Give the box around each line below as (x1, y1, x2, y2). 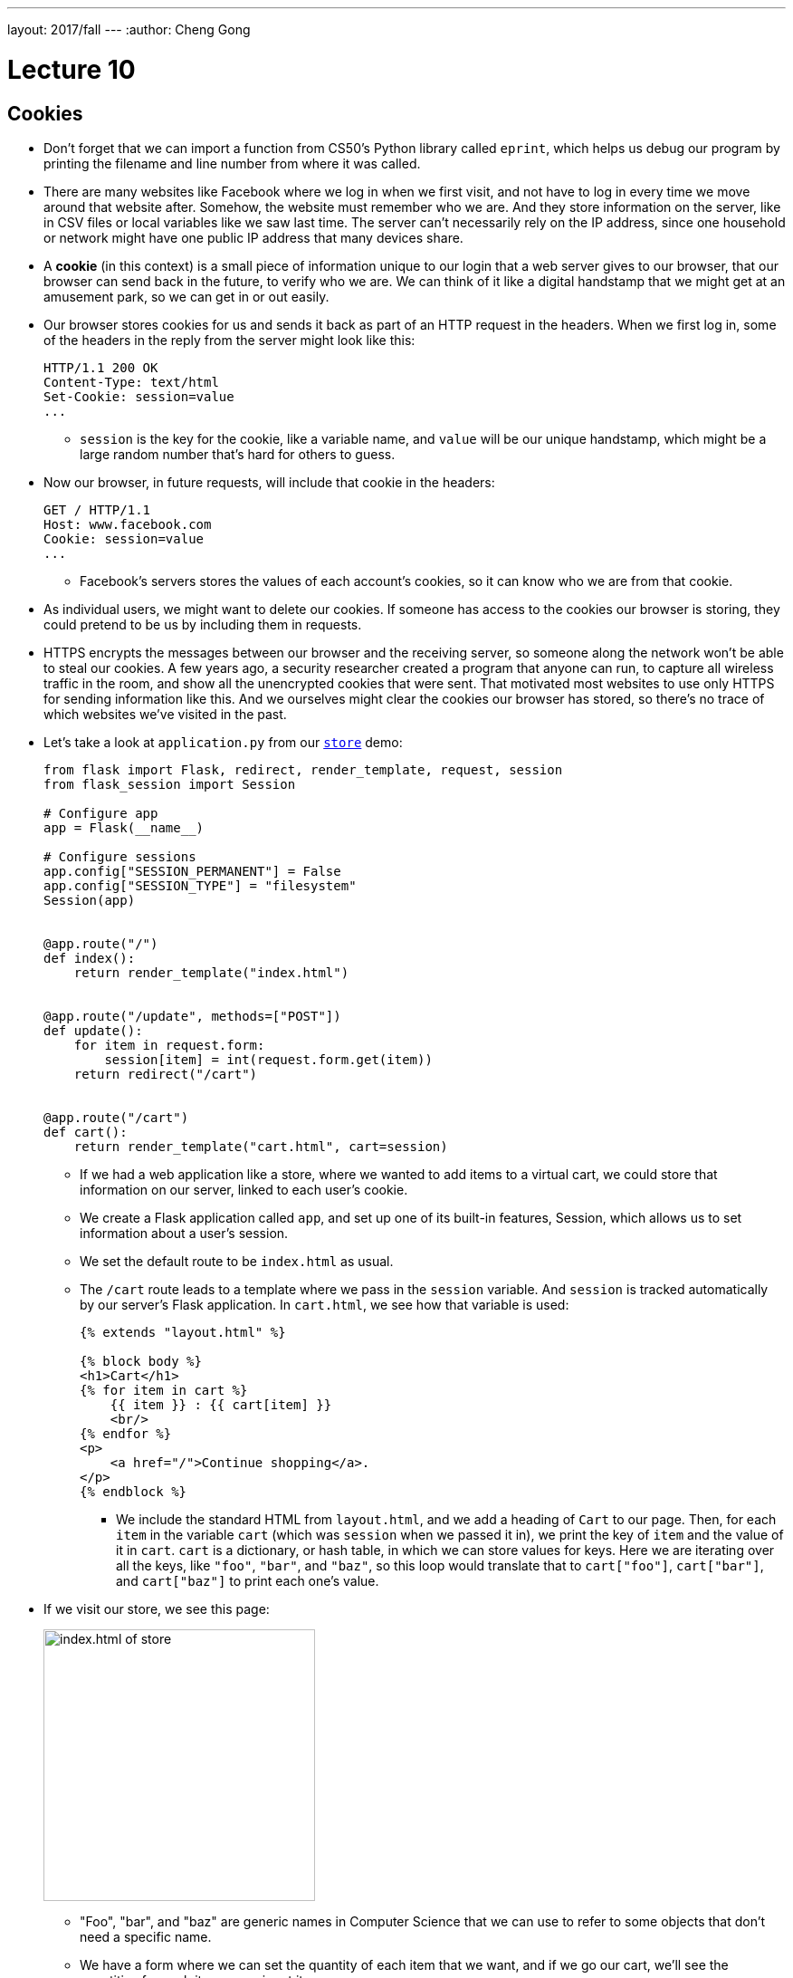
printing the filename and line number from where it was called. (43, 155, 421, 171)
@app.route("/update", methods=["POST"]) (43, 1008, 341, 1023)
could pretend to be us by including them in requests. (43, 616, 362, 632)
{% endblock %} (80, 1483, 187, 1499)
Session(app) (43, 892, 136, 907)
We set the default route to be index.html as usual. (80, 1253, 394, 1269)
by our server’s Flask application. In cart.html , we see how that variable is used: (80, 1296, 569, 1312)
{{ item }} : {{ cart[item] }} (110, 1397, 332, 1412)
